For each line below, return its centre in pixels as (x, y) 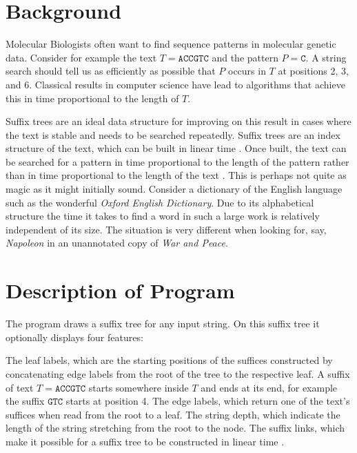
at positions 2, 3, (313, 71)
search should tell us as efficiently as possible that (111, 71)
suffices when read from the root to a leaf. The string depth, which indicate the (173, 414)
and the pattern (245, 57)
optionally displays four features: (74, 337)
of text (20, 387)
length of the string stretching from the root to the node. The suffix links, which (175, 428)
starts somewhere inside (139, 387)
